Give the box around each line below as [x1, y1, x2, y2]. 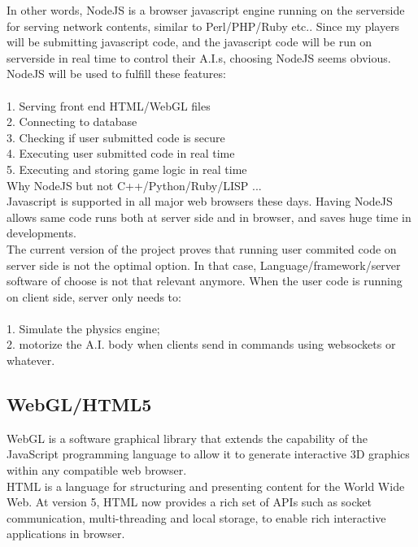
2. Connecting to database [7, 113, 137, 130]
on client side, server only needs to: [7, 288, 181, 305]
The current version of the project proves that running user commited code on [7, 240, 397, 257]
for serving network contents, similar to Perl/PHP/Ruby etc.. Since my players [7, 17, 400, 34]
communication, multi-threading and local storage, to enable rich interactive [7, 509, 386, 526]
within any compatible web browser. [7, 462, 187, 479]
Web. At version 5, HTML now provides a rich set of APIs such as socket [7, 493, 372, 510]
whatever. [7, 352, 55, 369]
